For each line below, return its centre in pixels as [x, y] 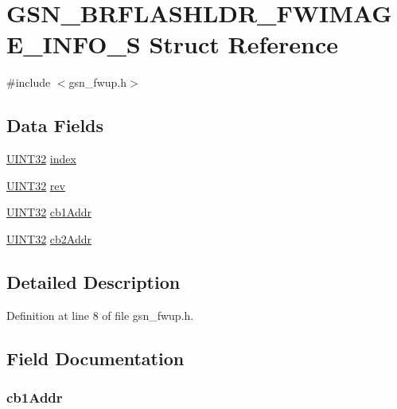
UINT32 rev [36, 185]
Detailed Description [93, 281]
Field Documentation [95, 358]
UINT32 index [41, 159]
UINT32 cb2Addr [49, 238]
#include [29, 82]
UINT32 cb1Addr [49, 212]
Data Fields [55, 125]
